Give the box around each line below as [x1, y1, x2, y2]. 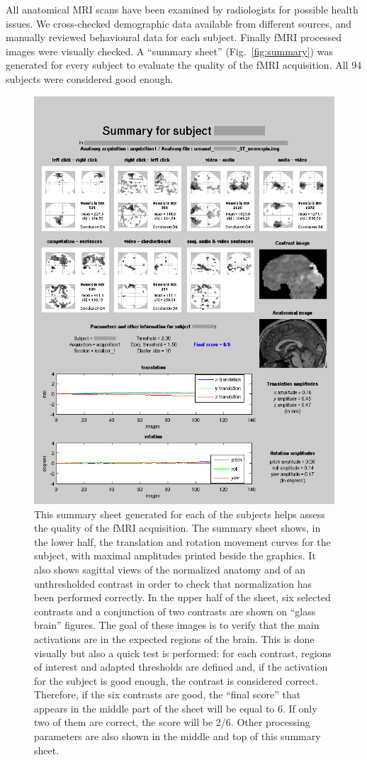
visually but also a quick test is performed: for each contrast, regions [34, 645, 332, 660]
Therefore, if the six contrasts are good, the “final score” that [34, 687, 301, 702]
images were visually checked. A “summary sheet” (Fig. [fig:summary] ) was [6, 43, 333, 58]
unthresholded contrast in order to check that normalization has [34, 576, 312, 591]
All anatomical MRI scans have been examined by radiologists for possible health [6, 2, 358, 16]
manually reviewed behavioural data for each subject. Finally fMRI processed [6, 30, 342, 45]
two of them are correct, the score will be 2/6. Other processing [34, 715, 310, 730]
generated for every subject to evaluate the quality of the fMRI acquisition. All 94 [6, 57, 362, 72]
